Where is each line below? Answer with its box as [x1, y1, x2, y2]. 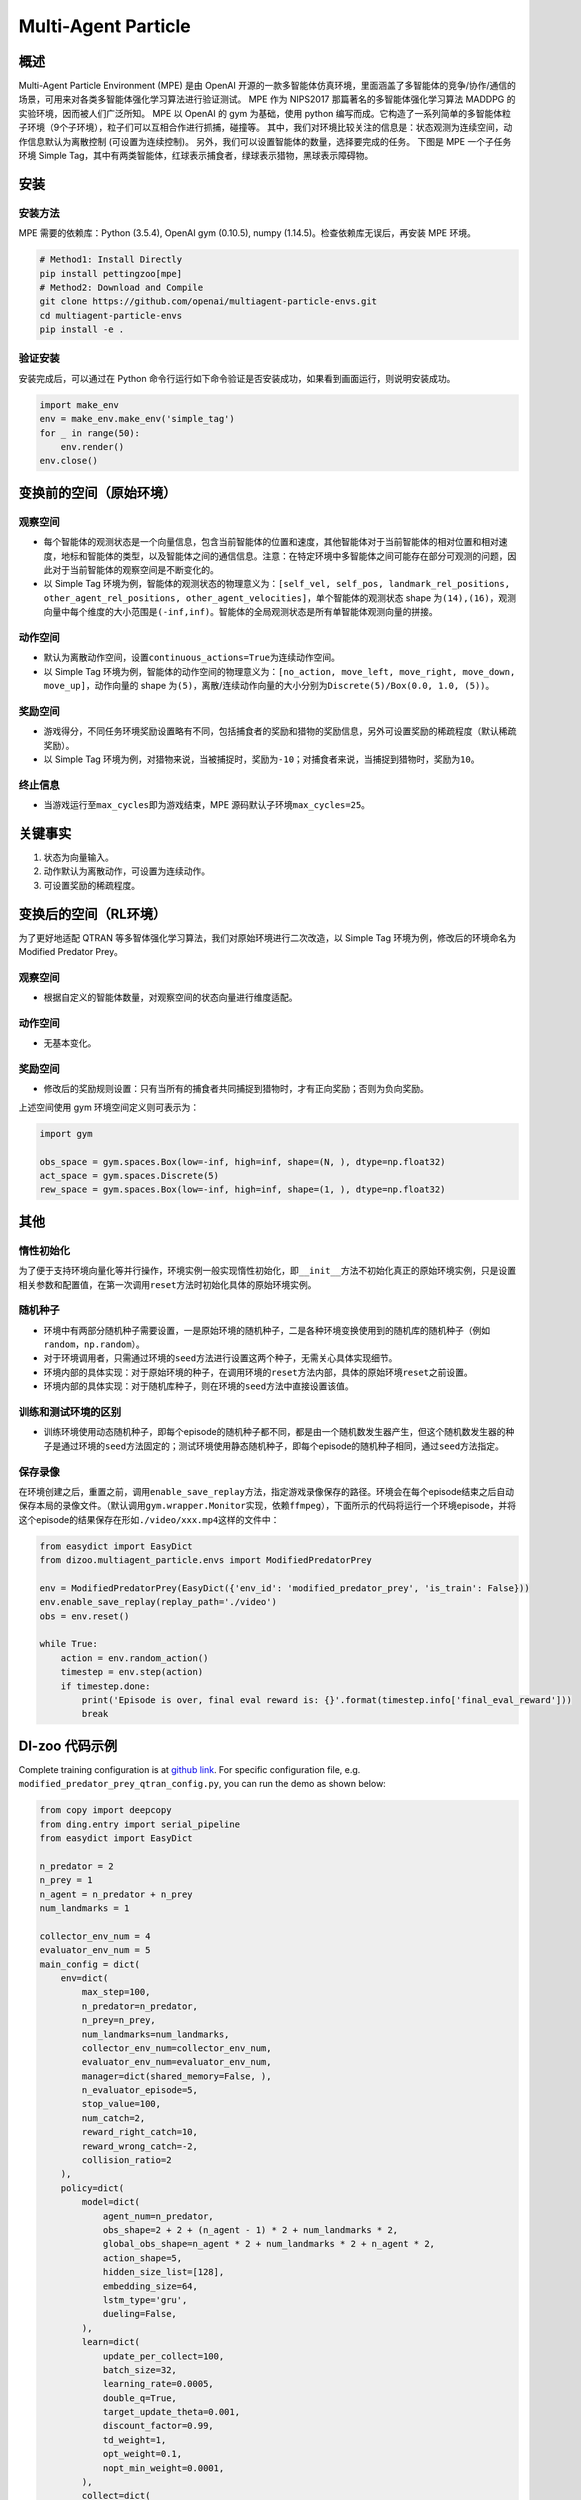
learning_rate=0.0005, [102, 2378, 214, 2390]
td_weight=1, [102, 2434, 167, 2445]
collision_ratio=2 [81, 2155, 172, 2166]
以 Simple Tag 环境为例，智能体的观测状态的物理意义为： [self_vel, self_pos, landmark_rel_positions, [43, 578, 510, 590]
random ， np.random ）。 [43, 1338, 145, 1350]
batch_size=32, [102, 2364, 177, 2375]
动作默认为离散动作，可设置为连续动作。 [43, 865, 210, 877]
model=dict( [81, 2196, 140, 2208]
